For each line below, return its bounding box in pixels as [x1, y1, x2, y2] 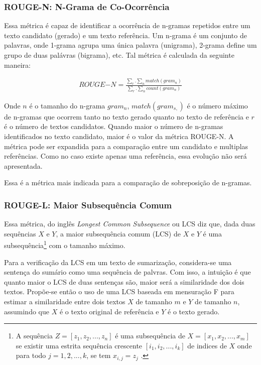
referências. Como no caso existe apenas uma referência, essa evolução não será [4, 151, 247, 161]
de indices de [187, 340, 227, 350]
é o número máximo [187, 100, 248, 110]
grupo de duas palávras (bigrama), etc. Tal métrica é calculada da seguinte [4, 50, 234, 60]
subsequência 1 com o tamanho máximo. [4, 238, 125, 250]
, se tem [86, 350, 111, 360]
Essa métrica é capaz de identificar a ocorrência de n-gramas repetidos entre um [4, 20, 250, 31]
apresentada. [4, 160, 43, 171]
